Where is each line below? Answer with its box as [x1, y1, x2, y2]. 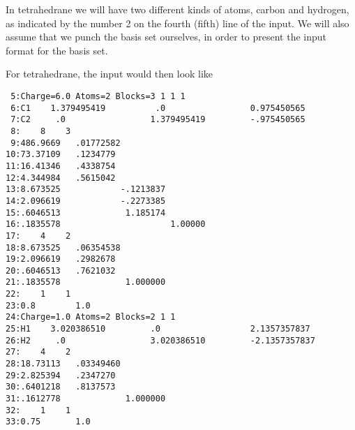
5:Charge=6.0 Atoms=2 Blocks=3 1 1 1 [10, 91, 186, 101]
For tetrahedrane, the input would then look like [6, 66, 213, 81]
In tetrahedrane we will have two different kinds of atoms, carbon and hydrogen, [6, 2, 349, 16]
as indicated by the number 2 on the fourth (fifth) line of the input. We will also [6, 15, 349, 30]
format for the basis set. [6, 43, 108, 57]
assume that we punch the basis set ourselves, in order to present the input [6, 29, 327, 44]
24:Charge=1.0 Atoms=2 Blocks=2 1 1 [6, 312, 176, 322]
